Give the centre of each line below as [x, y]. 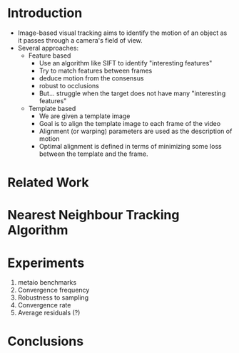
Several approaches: [48, 48]
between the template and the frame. [93, 154]
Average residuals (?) [49, 313]
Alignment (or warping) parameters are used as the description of [136, 131]
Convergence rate [44, 305]
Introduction [45, 13]
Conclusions [46, 341]
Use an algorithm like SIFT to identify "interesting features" [126, 63]
